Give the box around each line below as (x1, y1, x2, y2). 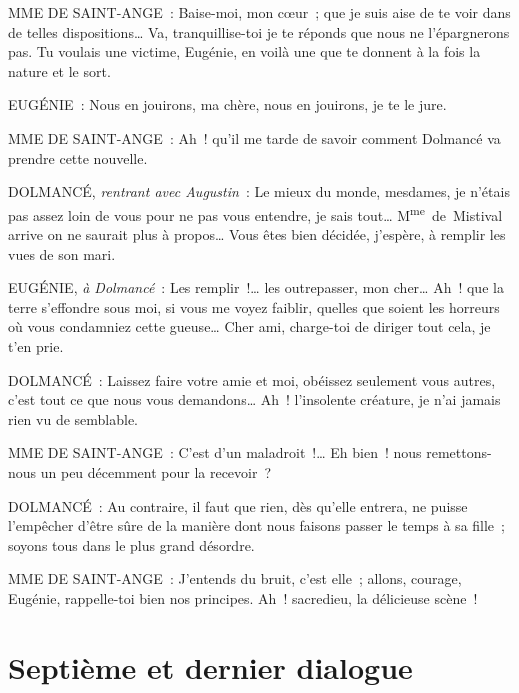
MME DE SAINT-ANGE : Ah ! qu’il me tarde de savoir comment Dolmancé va (8, 127, 501, 148)
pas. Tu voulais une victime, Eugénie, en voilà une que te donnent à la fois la (8, 41, 481, 62)
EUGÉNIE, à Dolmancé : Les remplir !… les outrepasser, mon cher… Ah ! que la (8, 277, 504, 298)
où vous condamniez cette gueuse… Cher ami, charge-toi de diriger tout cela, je (8, 316, 491, 337)
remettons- (426, 442, 492, 463)
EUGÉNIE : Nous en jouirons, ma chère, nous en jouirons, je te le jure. (8, 94, 447, 115)
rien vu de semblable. (8, 408, 139, 429)
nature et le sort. (8, 60, 111, 81)
